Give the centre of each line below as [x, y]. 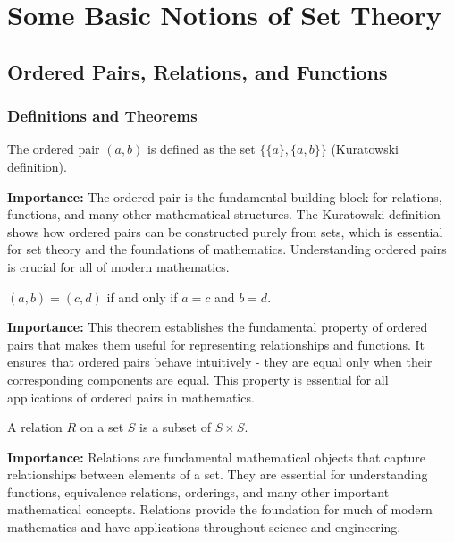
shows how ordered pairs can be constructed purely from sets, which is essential [225, 231]
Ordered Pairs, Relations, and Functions [198, 71]
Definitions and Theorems [102, 116]
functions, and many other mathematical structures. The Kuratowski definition [224, 214]
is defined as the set [202, 149]
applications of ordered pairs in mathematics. [131, 397]
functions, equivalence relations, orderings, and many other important [198, 491]
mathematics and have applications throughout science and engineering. [204, 527]
